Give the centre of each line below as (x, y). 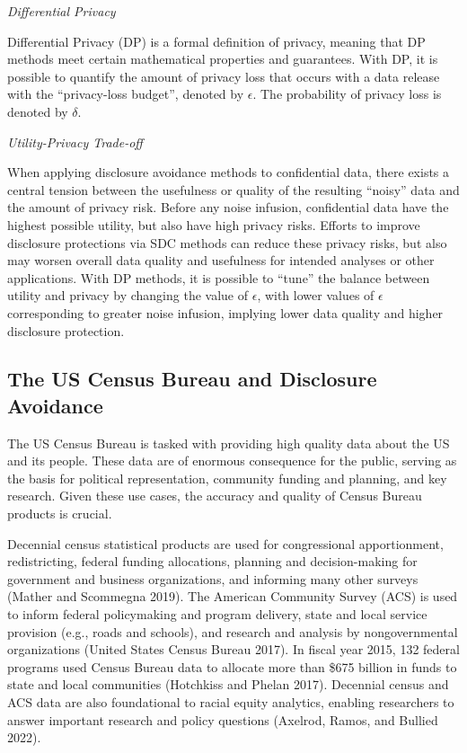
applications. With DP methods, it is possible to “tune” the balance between (219, 277)
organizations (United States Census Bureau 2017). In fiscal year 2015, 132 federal (233, 649)
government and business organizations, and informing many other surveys (213, 578)
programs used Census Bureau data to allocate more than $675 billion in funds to (232, 666)
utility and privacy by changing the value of (128, 295)
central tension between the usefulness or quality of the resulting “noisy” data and (233, 189)
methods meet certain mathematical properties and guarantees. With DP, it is (223, 59)
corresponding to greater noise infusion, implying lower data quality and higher (225, 312)
